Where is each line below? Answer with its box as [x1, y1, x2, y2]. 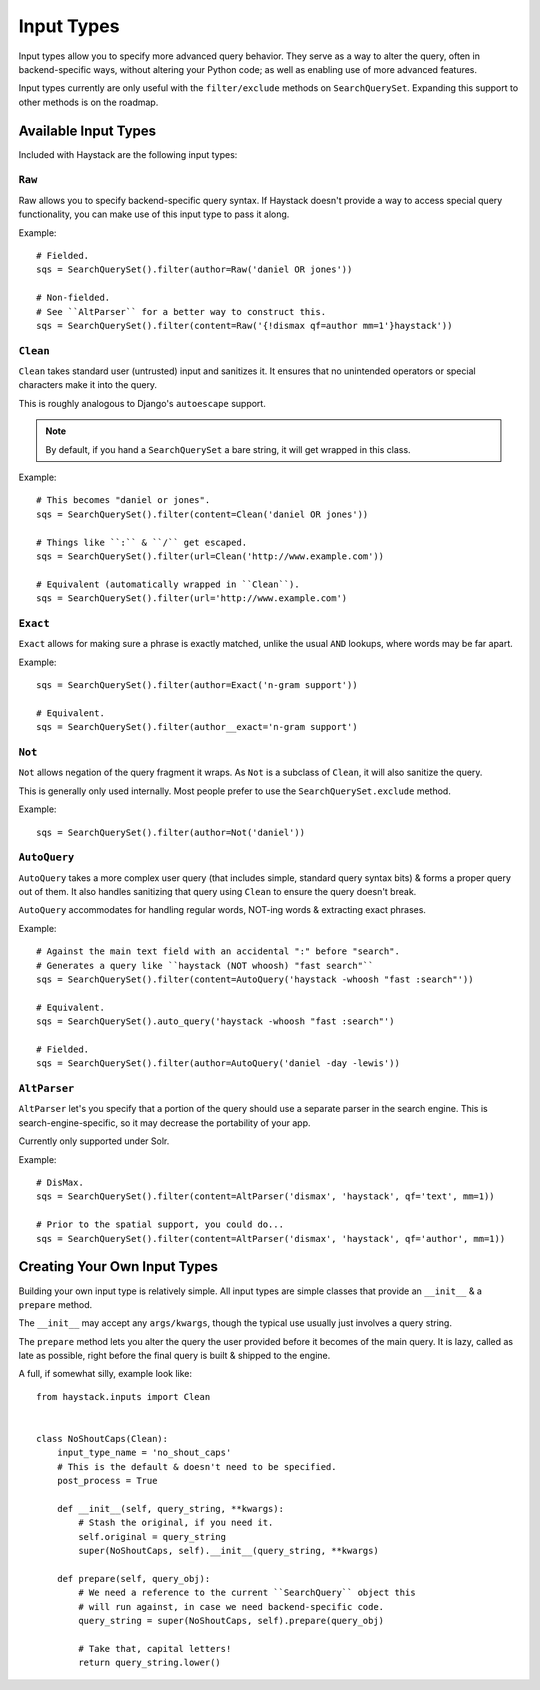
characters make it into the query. [18, 379, 158, 391]
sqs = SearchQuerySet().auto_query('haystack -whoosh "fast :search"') [36, 1016, 395, 1027]
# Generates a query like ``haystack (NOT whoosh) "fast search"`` [36, 960, 374, 971]
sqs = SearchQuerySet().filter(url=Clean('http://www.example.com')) [36, 550, 385, 562]
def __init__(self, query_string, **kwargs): [56, 1503, 285, 1514]
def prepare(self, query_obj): [56, 1573, 211, 1584]
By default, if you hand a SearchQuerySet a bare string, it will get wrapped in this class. [45, 443, 411, 455]
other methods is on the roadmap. [18, 96, 159, 108]
